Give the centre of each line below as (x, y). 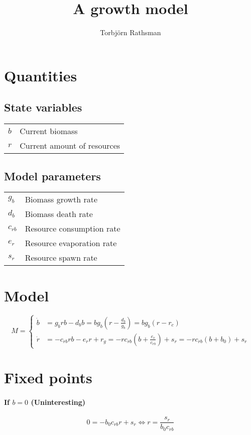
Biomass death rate (59, 214)
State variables (43, 107)
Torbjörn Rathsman (131, 32)
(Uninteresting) (58, 402)
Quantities (41, 75)
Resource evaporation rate (71, 243)
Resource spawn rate (61, 258)
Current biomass (49, 131)
